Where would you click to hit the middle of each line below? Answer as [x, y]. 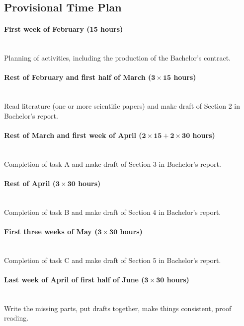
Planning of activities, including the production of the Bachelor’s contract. [118, 58]
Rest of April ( [30, 183]
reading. [16, 318]
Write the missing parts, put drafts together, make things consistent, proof [118, 308]
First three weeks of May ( [51, 231]
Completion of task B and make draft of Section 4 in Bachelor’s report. [113, 212]
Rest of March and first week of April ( [73, 135]
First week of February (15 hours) [64, 29]
